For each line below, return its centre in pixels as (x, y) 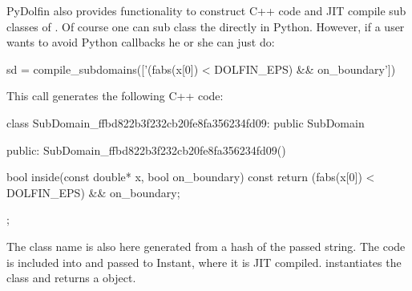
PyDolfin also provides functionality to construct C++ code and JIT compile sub (206, 10)
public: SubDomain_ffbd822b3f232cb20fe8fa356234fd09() (146, 150)
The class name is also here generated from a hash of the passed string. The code (206, 246)
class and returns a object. (71, 278)
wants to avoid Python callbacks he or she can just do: (141, 42)
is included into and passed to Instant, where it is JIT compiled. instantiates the (204, 262)
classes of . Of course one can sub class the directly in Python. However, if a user (206, 26)
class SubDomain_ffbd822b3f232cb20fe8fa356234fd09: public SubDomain (186, 122)
